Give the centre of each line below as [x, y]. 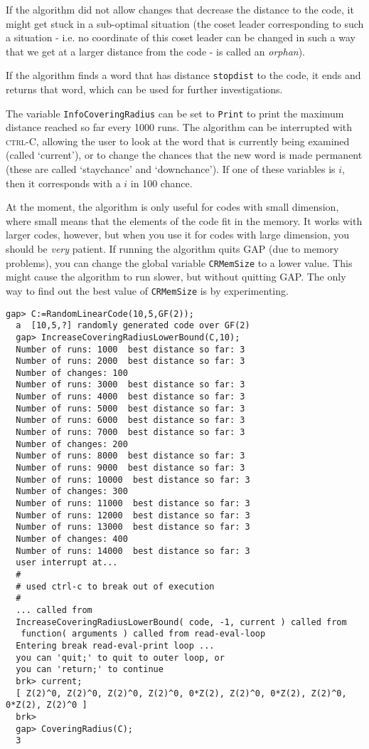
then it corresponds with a [63, 183]
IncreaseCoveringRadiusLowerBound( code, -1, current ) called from [181, 622]
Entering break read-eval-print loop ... [115, 645]
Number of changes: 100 [72, 373]
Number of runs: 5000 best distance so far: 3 [130, 408]
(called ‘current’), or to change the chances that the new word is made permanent [184, 155]
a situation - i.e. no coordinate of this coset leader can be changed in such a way [181, 37]
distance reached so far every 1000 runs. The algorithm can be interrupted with [179, 127]
